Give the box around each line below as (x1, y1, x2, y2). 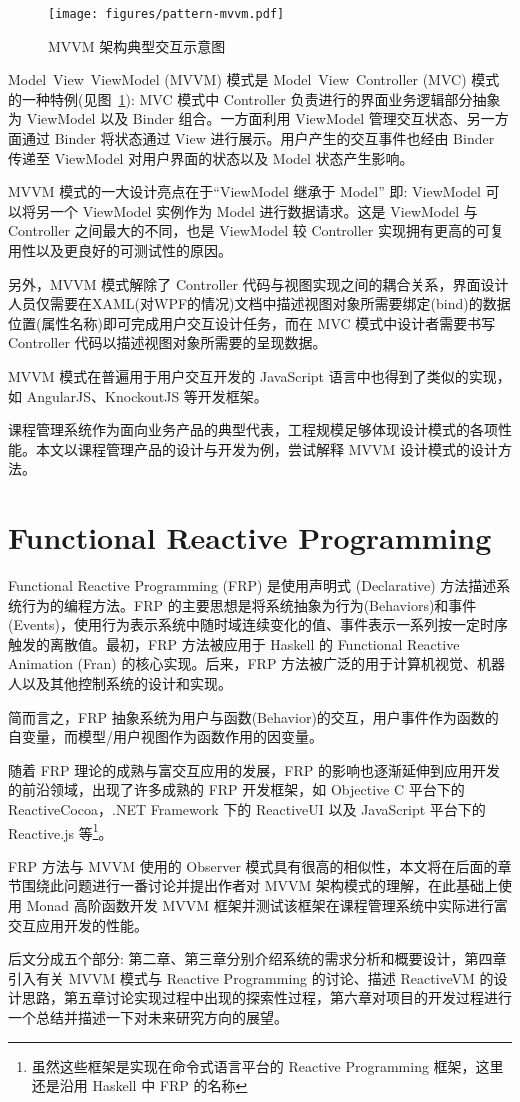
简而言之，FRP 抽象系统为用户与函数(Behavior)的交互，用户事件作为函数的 (8, 706, 499, 727)
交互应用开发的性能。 (8, 914, 148, 935)
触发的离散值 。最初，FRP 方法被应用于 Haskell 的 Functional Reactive (8, 633, 460, 654)
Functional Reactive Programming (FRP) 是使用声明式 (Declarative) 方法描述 (8, 575, 497, 596)
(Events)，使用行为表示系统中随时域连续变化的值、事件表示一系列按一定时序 (8, 614, 508, 635)
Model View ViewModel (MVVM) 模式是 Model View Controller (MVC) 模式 (8, 69, 500, 90)
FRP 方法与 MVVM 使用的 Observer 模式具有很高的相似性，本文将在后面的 (8, 855, 498, 876)
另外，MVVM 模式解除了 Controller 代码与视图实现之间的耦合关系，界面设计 (8, 273, 509, 294)
